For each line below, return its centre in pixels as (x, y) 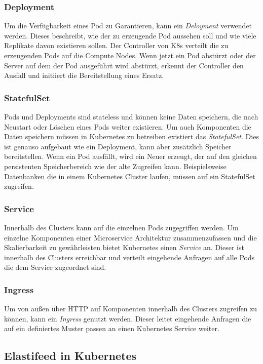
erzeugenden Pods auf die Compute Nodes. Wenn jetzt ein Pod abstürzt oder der (130, 55)
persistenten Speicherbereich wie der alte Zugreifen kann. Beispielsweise (115, 166)
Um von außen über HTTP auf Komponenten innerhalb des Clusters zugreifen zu (131, 309)
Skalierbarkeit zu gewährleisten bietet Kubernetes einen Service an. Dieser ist (124, 247)
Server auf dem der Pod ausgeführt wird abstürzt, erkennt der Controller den (124, 65)
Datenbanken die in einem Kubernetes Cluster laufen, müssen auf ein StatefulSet (130, 176)
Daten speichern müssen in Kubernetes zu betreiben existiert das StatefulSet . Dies (131, 136)
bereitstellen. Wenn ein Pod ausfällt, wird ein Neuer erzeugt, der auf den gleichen (130, 156)
